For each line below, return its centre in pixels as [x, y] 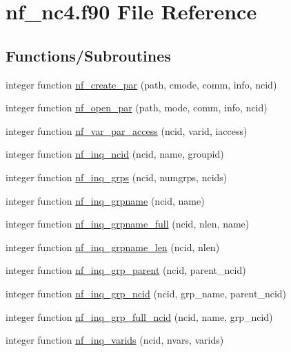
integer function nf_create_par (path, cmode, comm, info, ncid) [141, 84]
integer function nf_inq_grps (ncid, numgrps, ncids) [117, 177]
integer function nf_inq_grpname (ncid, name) [105, 200]
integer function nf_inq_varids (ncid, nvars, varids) [115, 340]
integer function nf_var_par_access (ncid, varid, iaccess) [127, 130]
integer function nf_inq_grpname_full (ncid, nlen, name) [128, 224]
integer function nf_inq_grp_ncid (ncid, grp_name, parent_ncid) [146, 293]
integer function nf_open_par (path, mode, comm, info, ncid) [137, 108]
